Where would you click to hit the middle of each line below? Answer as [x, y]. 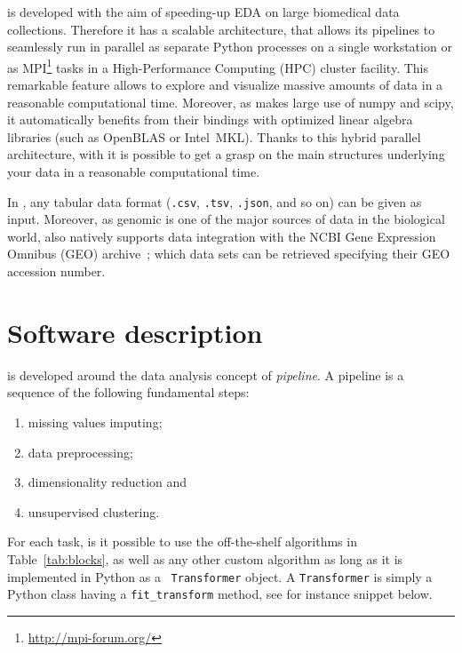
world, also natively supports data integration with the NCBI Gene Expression [222, 236]
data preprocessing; [80, 452]
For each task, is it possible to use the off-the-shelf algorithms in [182, 542]
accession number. [56, 271]
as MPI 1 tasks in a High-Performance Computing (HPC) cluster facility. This [218, 66]
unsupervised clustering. [94, 511]
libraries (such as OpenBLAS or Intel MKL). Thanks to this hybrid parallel [214, 136]
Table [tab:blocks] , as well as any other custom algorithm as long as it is [205, 558]
